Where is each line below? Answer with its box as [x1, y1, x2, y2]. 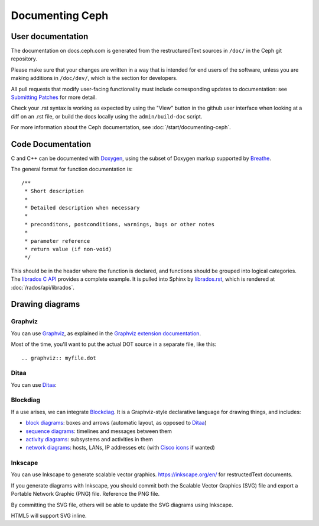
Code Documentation [11, 139, 92, 149]
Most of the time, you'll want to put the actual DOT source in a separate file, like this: [11, 341, 217, 348]
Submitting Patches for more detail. [11, 94, 97, 101]
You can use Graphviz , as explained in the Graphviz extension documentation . [11, 329, 201, 337]
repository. [11, 55, 38, 62]
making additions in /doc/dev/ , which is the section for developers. [11, 75, 178, 82]
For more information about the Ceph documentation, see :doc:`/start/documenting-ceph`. [11, 124, 231, 131]
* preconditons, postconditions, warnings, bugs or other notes [24, 221, 215, 227]
